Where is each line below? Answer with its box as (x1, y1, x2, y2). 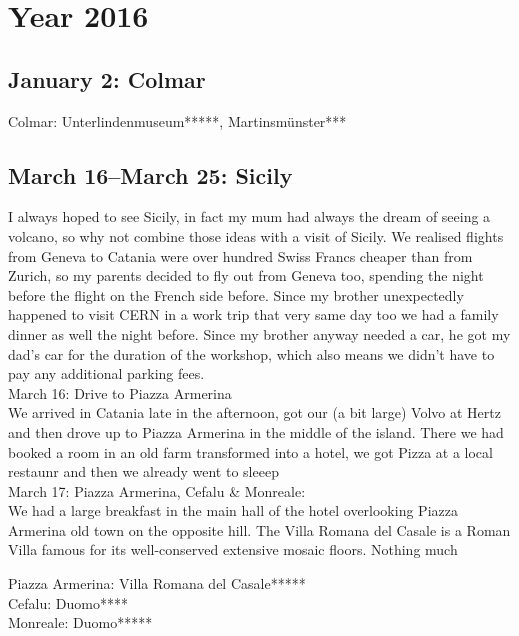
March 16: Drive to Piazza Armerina (8, 382, 232, 403)
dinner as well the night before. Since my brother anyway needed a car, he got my (8, 323, 511, 344)
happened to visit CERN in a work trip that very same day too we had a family (8, 304, 499, 325)
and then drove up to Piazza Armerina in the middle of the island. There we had (8, 421, 504, 442)
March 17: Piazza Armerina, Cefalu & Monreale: (8, 480, 306, 501)
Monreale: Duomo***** (8, 612, 153, 633)
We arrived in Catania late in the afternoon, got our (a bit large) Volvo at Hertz (8, 402, 501, 423)
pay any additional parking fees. (8, 363, 205, 384)
